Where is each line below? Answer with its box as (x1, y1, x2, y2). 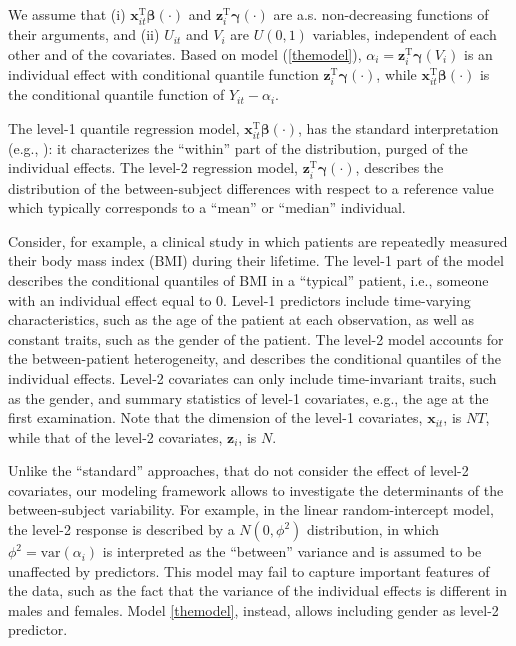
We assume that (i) (8, 4, 126, 24)
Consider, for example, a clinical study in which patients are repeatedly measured (8, 230, 508, 251)
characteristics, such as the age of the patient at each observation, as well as (8, 309, 475, 330)
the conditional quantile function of (8, 84, 225, 105)
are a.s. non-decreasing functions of (273, 4, 489, 24)
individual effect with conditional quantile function (8, 63, 319, 84)
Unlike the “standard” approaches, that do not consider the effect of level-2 (8, 460, 469, 481)
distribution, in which (307, 519, 440, 540)
